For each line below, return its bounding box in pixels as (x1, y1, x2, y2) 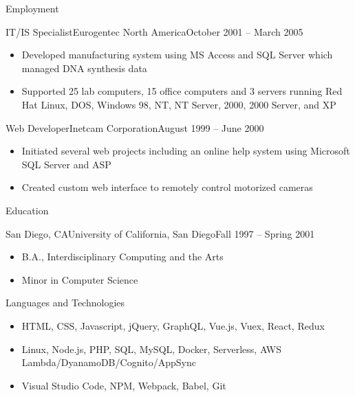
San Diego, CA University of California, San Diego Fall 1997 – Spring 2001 (6, 226, 315, 240)
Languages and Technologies (6, 295, 125, 310)
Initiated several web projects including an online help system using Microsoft (21, 144, 350, 158)
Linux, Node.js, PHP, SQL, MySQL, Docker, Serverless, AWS (21, 341, 282, 356)
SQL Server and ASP (21, 157, 111, 171)
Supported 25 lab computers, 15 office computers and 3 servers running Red (21, 84, 343, 98)
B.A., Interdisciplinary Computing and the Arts (21, 249, 224, 264)
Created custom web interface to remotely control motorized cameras (21, 180, 313, 194)
